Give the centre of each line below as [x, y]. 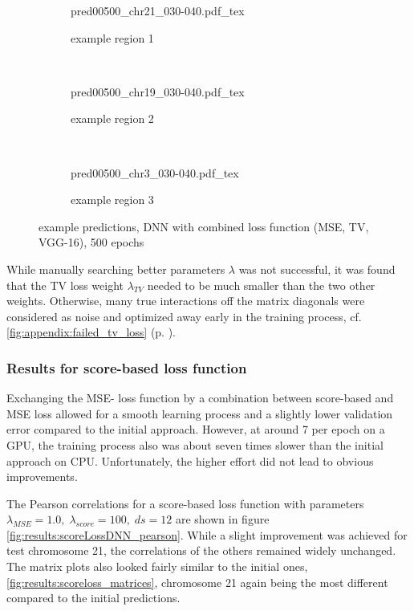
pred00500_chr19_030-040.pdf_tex [158, 91]
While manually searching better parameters [116, 269]
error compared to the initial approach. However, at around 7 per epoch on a [196, 429]
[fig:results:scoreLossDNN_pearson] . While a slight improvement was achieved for [207, 534]
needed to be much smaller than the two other [261, 285]
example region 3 [112, 200]
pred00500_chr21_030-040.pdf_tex [158, 10]
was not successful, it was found [317, 269]
